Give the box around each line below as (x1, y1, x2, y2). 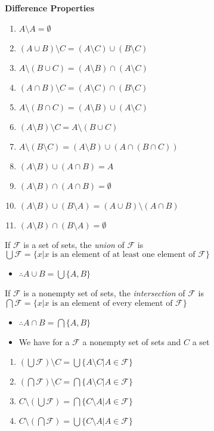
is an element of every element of (52, 299, 173, 308)
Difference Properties (5, 2, 94, 14)
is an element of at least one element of (52, 250, 196, 259)
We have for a (18, 335, 70, 348)
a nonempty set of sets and (82, 335, 181, 348)
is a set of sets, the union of (23, 238, 125, 250)
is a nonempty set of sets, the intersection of (23, 287, 185, 299)
